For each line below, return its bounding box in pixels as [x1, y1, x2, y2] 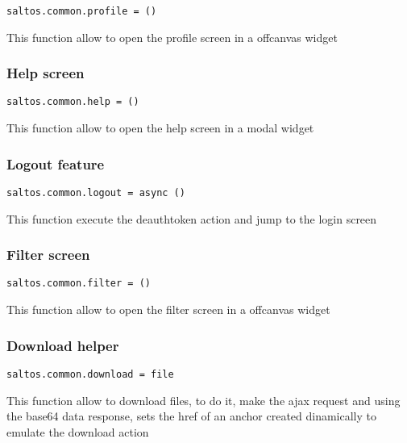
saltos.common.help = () [6, 96, 139, 108]
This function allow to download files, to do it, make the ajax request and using [6, 391, 401, 408]
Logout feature [6, 153, 105, 173]
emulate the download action [6, 423, 149, 440]
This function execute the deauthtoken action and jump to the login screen [6, 210, 377, 227]
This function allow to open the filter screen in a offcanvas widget [6, 301, 330, 318]
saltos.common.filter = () [6, 278, 151, 290]
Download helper [6, 335, 119, 355]
